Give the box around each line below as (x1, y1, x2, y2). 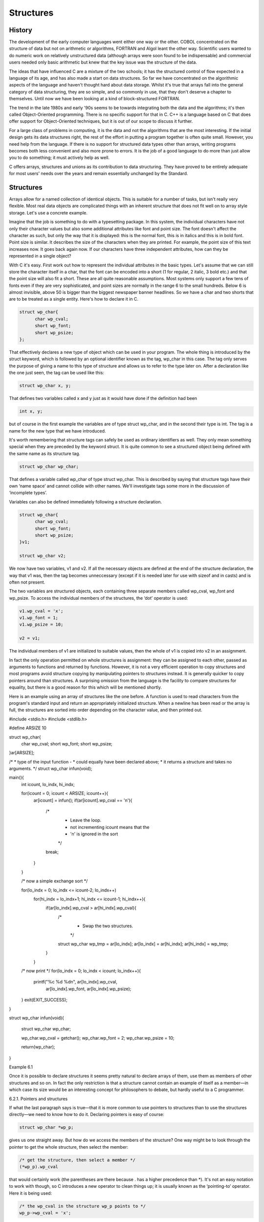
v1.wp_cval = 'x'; (19, 608, 64, 613)
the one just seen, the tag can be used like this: (9, 370, 105, 376)
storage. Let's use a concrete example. (9, 210, 88, 216)
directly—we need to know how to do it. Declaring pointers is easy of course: (9, 1112, 165, 1117)
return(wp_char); (21, 1044, 56, 1050)
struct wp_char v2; (19, 553, 66, 559)
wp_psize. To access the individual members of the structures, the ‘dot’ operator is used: (9, 595, 188, 601)
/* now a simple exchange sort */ (21, 878, 88, 884)
